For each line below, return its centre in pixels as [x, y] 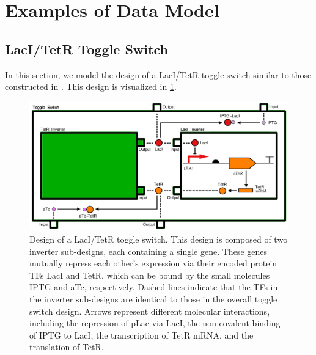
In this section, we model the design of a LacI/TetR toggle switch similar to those [158, 74]
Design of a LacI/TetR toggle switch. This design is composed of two [159, 239]
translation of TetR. [67, 347]
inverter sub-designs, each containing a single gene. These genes [148, 251]
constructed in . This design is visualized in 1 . [91, 86]
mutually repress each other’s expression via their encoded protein [153, 263]
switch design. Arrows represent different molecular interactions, [150, 311]
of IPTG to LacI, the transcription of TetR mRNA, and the [141, 335]
